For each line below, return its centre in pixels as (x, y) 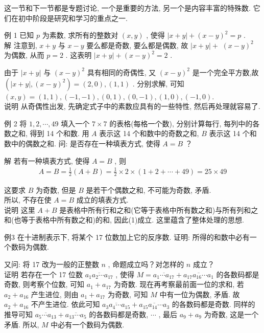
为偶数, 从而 (24, 55)
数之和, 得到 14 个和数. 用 (47, 133)
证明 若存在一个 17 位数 (43, 274)
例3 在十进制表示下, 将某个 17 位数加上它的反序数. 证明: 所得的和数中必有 (127, 237)
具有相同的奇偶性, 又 (122, 72)
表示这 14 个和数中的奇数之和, (149, 133)
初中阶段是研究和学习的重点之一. (73, 18)
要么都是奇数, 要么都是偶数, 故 (137, 45)
